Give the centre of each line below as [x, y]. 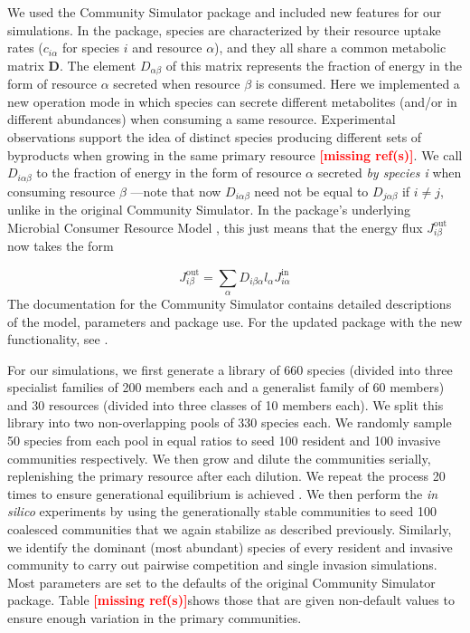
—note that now [176, 191]
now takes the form [61, 246]
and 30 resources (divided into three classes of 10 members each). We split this [226, 404]
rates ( [25, 48]
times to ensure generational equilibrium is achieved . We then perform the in [223, 493]
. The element [98, 65]
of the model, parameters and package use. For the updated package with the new [235, 321]
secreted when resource [177, 84]
